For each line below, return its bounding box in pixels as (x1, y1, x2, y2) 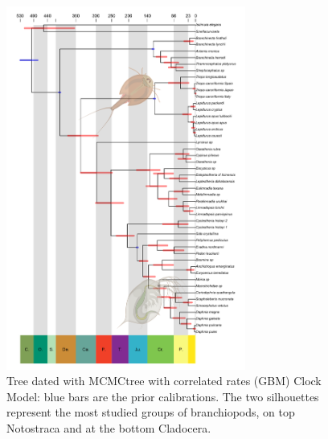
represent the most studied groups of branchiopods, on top (6, 404, 295, 421)
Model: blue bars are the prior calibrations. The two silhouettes (6, 388, 319, 404)
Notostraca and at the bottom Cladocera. (6, 419, 211, 436)
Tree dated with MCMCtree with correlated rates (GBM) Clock (6, 372, 322, 389)
